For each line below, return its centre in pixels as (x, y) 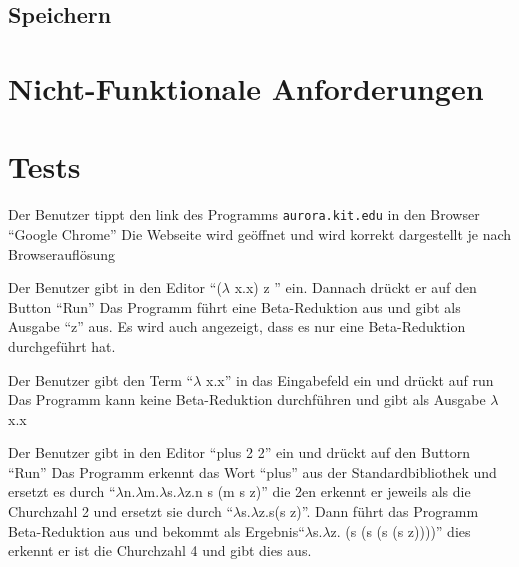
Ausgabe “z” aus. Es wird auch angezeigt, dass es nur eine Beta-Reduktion (237, 326)
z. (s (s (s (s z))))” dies (400, 530)
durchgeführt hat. (62, 345)
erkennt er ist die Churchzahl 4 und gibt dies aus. (160, 550)
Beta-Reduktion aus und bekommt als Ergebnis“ (156, 530)
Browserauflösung (61, 253)
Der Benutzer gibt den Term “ (101, 379)
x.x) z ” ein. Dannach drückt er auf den (355, 287)
